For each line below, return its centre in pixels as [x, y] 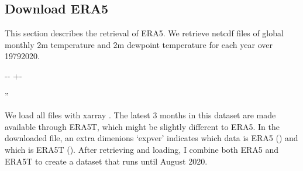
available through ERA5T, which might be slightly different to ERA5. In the [142, 126]
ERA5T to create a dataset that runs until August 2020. [106, 161]
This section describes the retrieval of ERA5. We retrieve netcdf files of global [144, 33]
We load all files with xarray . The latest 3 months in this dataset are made [140, 115]
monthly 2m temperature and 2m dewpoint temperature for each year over [139, 44]
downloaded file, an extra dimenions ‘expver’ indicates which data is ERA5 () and [151, 138]
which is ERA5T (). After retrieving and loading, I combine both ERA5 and [142, 149]
